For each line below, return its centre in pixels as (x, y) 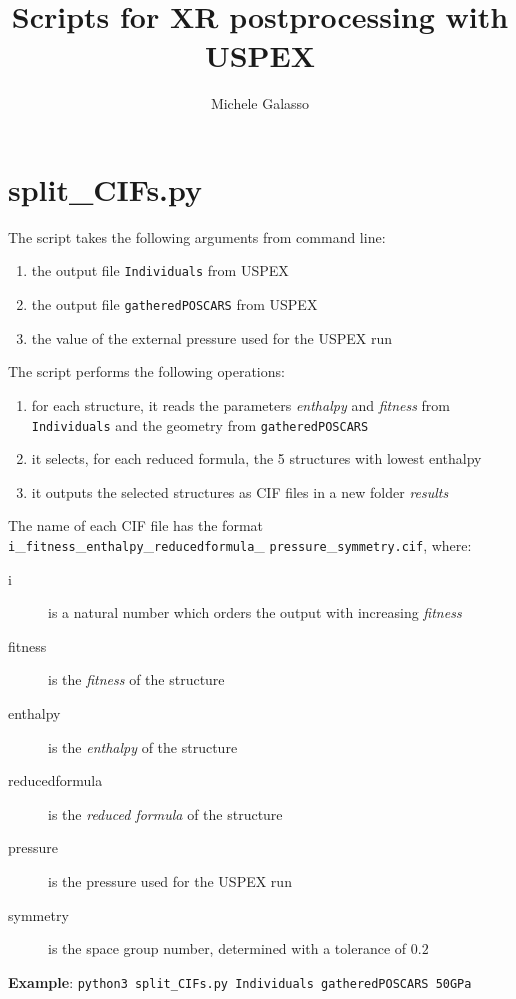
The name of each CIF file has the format (135, 525)
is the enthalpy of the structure (143, 746)
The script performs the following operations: (146, 371)
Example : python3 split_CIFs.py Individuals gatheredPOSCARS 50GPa (240, 981)
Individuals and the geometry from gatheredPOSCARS (200, 424)
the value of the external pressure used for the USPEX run (211, 337)
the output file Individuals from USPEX (160, 270)
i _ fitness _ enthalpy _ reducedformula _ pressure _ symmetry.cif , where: (240, 544)
